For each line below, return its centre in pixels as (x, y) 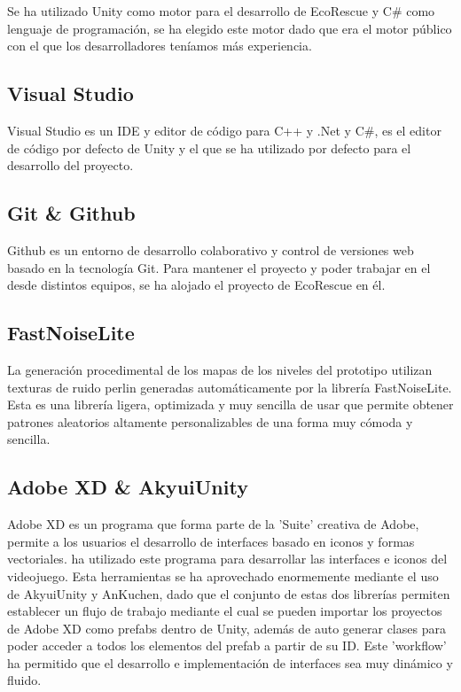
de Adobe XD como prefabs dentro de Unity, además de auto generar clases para (227, 628)
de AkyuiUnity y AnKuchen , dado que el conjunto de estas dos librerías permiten (229, 593)
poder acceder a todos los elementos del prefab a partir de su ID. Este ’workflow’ (227, 645)
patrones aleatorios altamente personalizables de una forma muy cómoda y (210, 421)
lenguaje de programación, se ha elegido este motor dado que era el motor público (230, 28)
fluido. (24, 680)
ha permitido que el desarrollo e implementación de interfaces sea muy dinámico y (230, 662)
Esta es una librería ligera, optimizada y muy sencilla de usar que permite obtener (230, 404)
